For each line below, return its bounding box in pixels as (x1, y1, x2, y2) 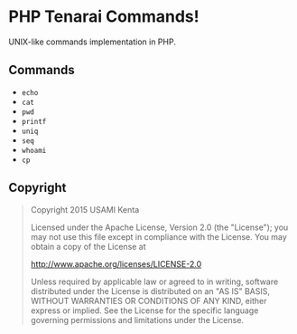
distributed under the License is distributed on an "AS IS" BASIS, (30, 285, 271, 296)
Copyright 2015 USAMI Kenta (30, 204, 140, 215)
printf (21, 117, 47, 126)
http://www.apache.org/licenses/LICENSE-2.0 (30, 258, 202, 269)
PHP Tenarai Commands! (8, 6, 200, 27)
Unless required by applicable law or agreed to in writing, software (30, 276, 279, 287)
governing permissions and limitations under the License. (30, 314, 245, 325)
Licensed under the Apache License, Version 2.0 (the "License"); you (30, 222, 289, 233)
